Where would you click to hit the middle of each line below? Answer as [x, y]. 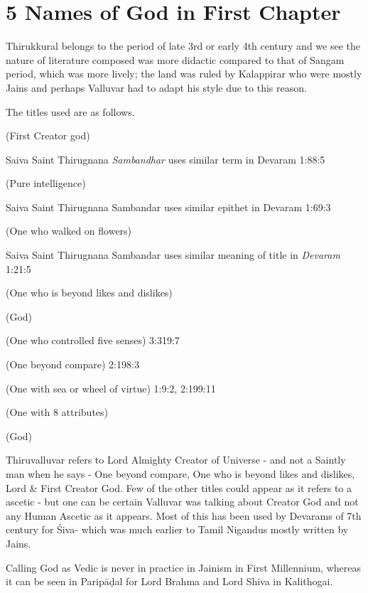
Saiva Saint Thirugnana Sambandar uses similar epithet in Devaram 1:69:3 [168, 207]
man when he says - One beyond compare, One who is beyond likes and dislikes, [180, 474]
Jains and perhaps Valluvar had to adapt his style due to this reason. [156, 87]
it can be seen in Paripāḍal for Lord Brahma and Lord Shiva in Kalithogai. [169, 581]
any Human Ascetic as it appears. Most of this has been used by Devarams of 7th [184, 515]
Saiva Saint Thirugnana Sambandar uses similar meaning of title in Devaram [173, 255]
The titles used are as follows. [70, 111]
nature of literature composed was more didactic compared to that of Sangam [175, 59]
